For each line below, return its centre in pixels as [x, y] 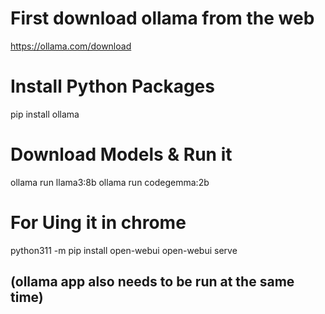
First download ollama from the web [162, 18]
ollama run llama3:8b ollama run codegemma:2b [110, 182]
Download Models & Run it [121, 154]
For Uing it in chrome [98, 223]
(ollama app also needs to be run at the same [152, 282]
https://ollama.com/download [71, 46]
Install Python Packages [112, 86]
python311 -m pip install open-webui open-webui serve [124, 250]
